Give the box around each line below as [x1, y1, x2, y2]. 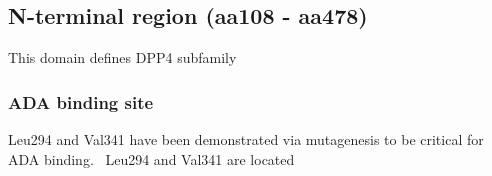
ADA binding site [8, 89, 154, 114]
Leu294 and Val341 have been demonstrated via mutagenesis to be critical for [8, 129, 484, 150]
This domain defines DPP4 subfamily [8, 47, 237, 68]
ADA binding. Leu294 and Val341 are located [8, 148, 295, 169]
